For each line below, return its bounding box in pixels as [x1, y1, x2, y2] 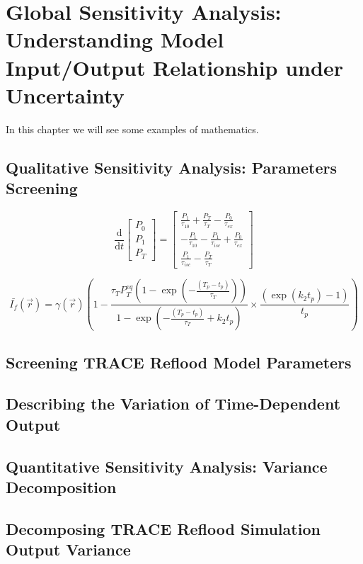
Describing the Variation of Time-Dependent [6, 393, 341, 414]
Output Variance [6, 538, 131, 560]
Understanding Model [6, 25, 224, 54]
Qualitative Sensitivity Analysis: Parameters [6, 156, 338, 178]
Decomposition [6, 475, 117, 497]
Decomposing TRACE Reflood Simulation [6, 517, 321, 539]
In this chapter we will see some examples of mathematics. [6, 121, 259, 136]
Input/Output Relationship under [6, 52, 343, 81]
